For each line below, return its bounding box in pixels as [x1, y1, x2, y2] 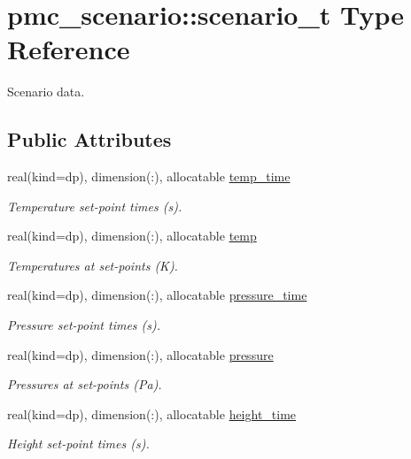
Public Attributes [7, 126, 172, 153]
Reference [7, 31, 130, 67]
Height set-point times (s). [7, 434, 150, 453]
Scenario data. [7, 82, 85, 101]
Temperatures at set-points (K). [7, 256, 178, 274]
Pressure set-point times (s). [7, 316, 161, 334]
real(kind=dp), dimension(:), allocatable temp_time [7, 167, 291, 186]
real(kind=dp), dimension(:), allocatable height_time [7, 404, 297, 423]
